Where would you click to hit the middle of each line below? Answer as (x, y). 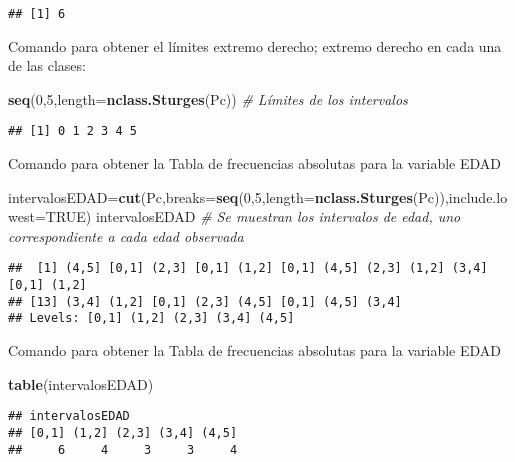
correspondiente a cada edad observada (126, 235)
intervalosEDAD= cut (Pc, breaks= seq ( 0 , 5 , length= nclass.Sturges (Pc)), (228, 196)
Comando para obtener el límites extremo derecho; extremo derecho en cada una (255, 45)
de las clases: (47, 65)
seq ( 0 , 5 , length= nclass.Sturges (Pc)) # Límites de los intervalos (208, 98)
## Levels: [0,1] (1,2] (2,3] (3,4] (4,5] (151, 318)
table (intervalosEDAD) (81, 383)
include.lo (478, 196)
